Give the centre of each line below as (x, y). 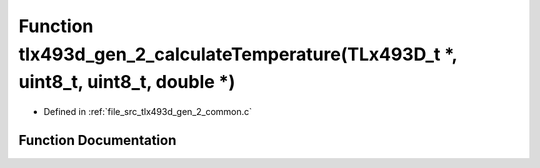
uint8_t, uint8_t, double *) (127, 82)
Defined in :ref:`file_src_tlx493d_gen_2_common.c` (148, 112)
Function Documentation (97, 140)
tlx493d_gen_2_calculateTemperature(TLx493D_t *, (238, 54)
